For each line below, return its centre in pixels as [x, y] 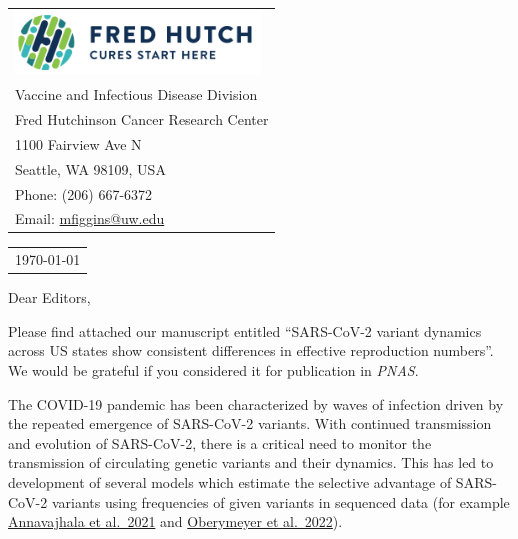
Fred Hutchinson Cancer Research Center [142, 118]
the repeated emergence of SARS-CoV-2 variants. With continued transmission [250, 423]
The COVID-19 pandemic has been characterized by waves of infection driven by [256, 403]
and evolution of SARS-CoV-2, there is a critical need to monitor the [220, 442]
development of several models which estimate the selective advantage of [230, 482]
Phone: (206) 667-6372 [84, 193]
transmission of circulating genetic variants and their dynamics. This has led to [251, 462]
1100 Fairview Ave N [78, 143]
